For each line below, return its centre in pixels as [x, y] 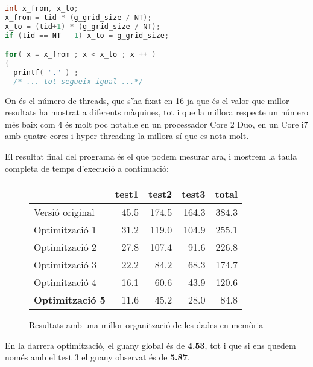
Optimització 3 [65, 265]
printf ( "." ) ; [46, 72]
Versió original [64, 212]
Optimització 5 [70, 300]
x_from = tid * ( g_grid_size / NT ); [78, 17]
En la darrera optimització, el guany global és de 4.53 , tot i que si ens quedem [150, 345]
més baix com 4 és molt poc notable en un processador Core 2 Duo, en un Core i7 [156, 124]
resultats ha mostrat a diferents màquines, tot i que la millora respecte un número [157, 112]
